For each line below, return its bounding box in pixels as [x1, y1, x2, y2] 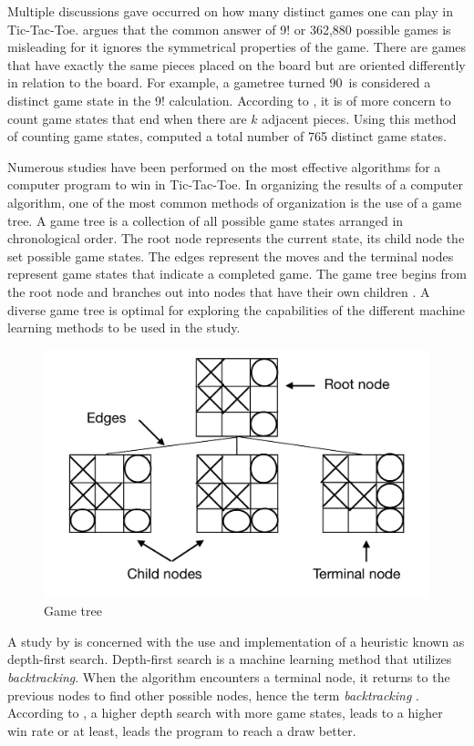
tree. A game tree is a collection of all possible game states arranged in [7, 210, 404, 230]
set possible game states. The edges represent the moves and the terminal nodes [7, 246, 454, 265]
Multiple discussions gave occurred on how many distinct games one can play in [7, 2, 453, 20]
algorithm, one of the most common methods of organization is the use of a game [7, 192, 462, 211]
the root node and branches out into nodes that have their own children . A [7, 281, 430, 301]
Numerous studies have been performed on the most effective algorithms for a [7, 157, 441, 176]
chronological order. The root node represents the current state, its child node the [7, 229, 465, 248]
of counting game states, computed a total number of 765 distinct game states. [7, 127, 447, 146]
